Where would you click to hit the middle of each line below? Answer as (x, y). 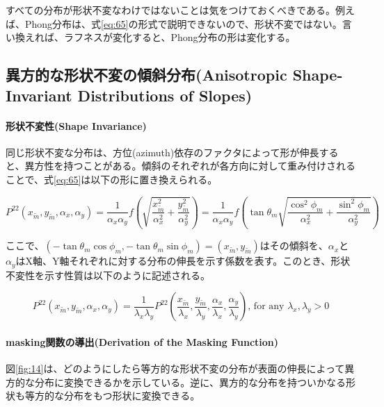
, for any (266, 307)
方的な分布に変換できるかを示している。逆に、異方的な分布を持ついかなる (176, 382)
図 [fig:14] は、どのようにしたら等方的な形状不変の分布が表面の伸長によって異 (180, 368)
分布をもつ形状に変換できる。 (132, 396)
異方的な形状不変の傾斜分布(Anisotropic (146, 75)
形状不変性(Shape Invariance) (76, 125)
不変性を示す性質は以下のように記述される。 (108, 275)
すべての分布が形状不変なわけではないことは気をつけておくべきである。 (170, 10)
